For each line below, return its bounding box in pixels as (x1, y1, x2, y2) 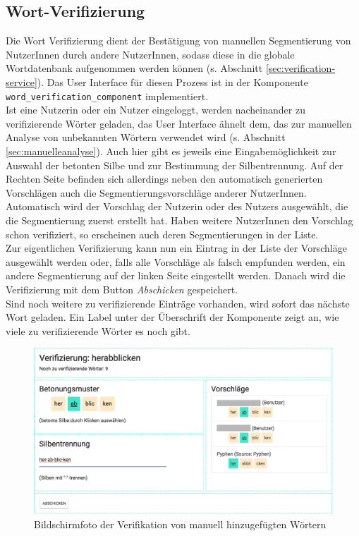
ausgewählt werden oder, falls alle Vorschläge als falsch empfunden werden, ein (6, 254, 346, 269)
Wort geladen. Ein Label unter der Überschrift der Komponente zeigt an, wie (6, 310, 339, 324)
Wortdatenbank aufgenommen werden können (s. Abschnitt (6, 61, 263, 75)
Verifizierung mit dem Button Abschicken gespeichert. (6, 281, 238, 296)
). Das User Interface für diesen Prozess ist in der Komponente (37, 74, 308, 89)
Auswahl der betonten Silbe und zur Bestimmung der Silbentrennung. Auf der (6, 157, 343, 172)
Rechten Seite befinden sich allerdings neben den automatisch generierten (6, 171, 323, 186)
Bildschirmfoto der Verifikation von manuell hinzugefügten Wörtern (34, 516, 327, 531)
